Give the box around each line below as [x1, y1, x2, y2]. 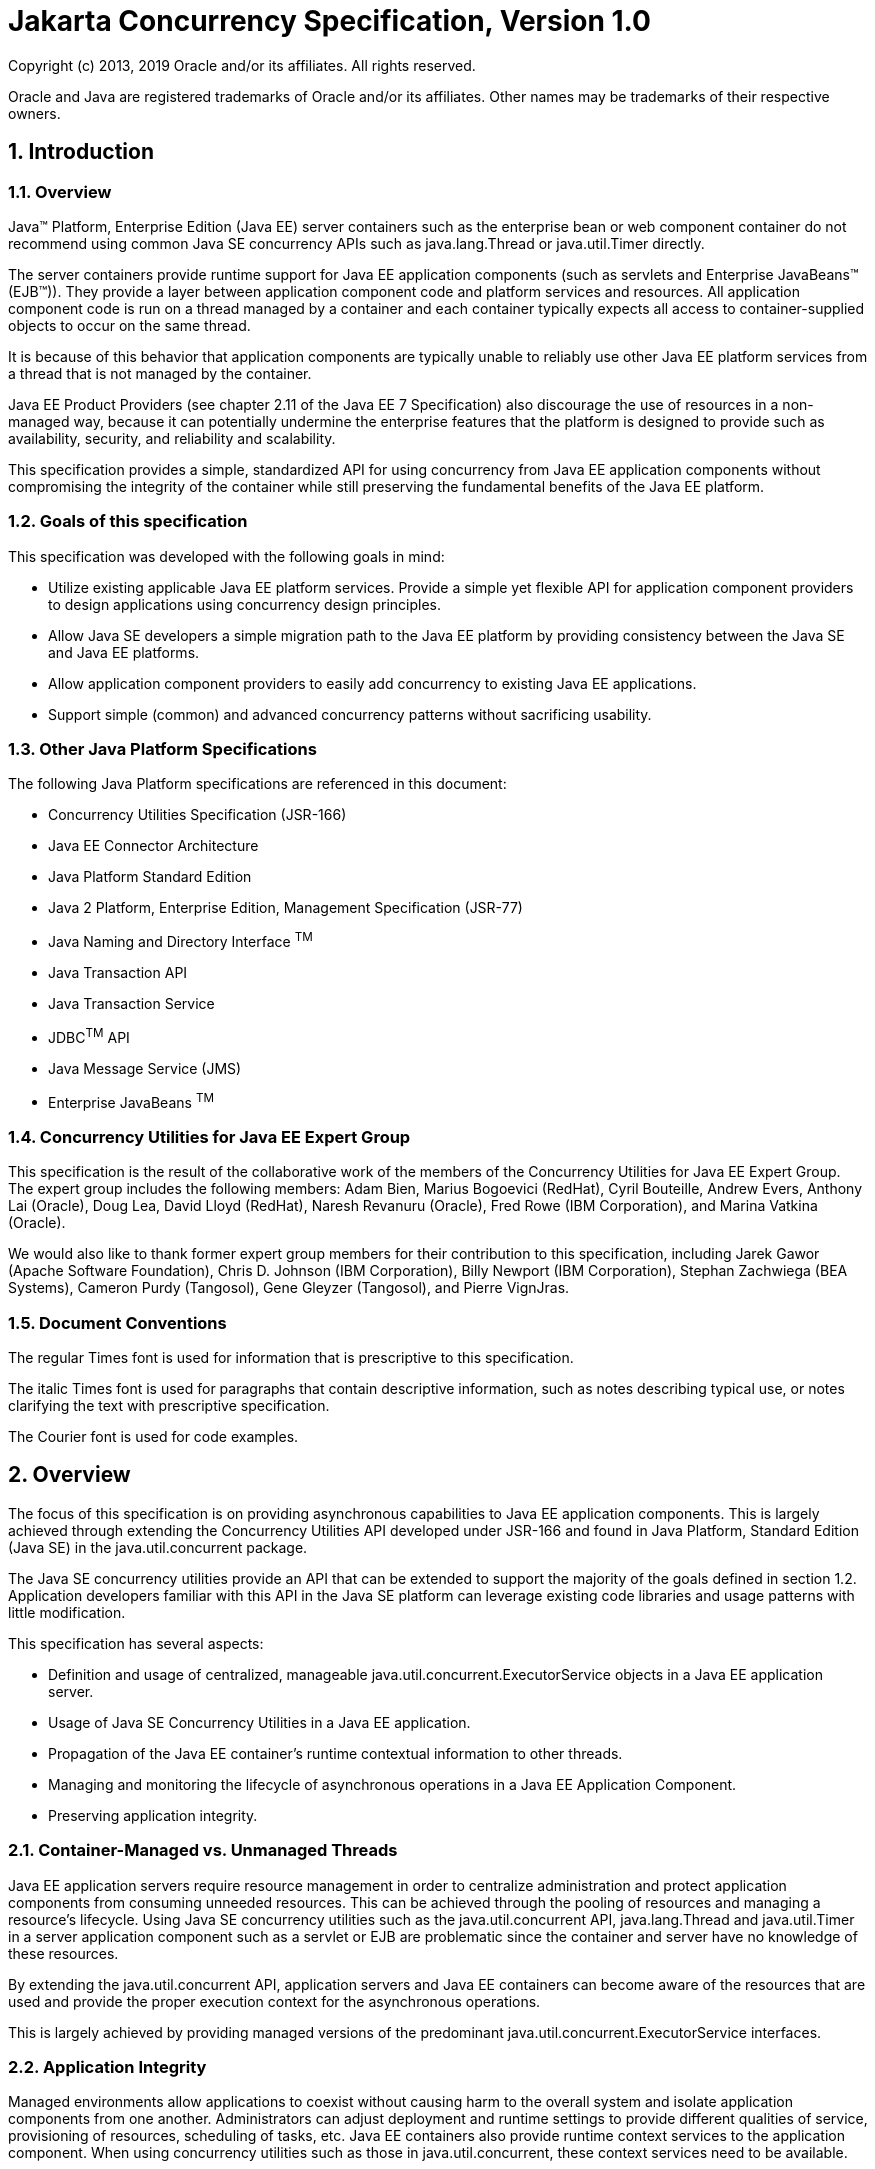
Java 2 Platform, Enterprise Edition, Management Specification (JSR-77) [48, 899, 523, 917]
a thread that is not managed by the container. [8, 364, 312, 382]
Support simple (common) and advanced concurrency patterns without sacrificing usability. [48, 705, 652, 723]
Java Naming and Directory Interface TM [48, 930, 313, 951]
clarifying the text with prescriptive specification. [8, 1396, 330, 1414]
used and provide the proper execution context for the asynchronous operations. [8, 1992, 541, 2010]
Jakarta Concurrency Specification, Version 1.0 [8, 4, 651, 38]
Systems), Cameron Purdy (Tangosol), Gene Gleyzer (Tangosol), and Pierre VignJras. [8, 1279, 570, 1297]
